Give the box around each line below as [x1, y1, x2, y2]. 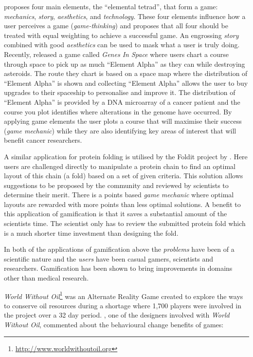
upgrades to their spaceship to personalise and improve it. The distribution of [4, 87, 235, 97]
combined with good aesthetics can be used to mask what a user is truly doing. [4, 39, 240, 50]
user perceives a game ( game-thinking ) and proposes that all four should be [4, 20, 228, 31]
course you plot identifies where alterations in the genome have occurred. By [4, 106, 232, 116]
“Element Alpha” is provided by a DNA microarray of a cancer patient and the [4, 96, 240, 107]
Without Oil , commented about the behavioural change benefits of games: [4, 319, 224, 330]
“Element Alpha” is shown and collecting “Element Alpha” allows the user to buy [4, 77, 248, 88]
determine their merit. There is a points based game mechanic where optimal [4, 189, 234, 200]
